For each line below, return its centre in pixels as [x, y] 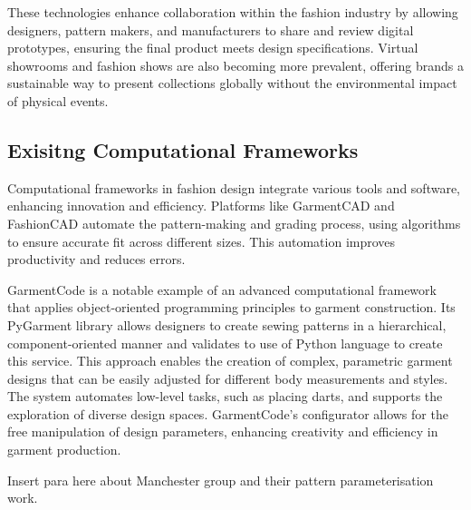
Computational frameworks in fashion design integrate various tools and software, [234, 187]
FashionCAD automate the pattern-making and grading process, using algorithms [234, 223]
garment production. [64, 450]
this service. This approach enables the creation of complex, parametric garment [230, 361]
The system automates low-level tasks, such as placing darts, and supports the [225, 396]
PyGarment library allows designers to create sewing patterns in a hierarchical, [227, 324]
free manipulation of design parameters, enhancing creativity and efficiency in [223, 432]
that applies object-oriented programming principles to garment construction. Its [231, 307]
